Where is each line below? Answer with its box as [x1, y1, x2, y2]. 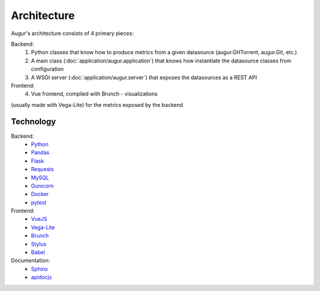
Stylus [31, 241, 47, 248]
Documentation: [11, 257, 50, 264]
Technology [11, 116, 56, 127]
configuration [31, 65, 64, 72]
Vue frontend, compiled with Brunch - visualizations [31, 90, 158, 97]
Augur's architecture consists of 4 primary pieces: [11, 30, 134, 37]
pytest [31, 199, 47, 206]
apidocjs [31, 274, 52, 281]
